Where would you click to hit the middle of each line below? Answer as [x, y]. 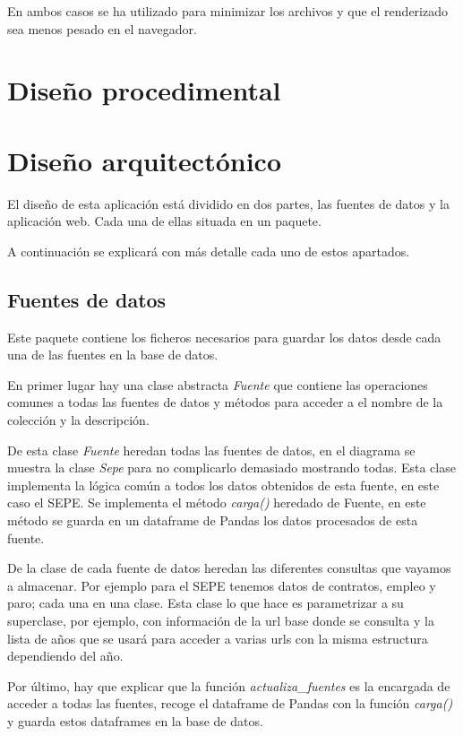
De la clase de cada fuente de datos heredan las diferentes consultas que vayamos [229, 568]
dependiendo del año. [65, 656]
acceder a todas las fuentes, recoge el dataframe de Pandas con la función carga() [230, 703]
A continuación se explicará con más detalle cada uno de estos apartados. [209, 251]
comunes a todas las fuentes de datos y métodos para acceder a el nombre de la [225, 402]
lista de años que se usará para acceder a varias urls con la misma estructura [218, 638]
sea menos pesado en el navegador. [102, 28]
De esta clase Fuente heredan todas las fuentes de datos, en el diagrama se [211, 450]
